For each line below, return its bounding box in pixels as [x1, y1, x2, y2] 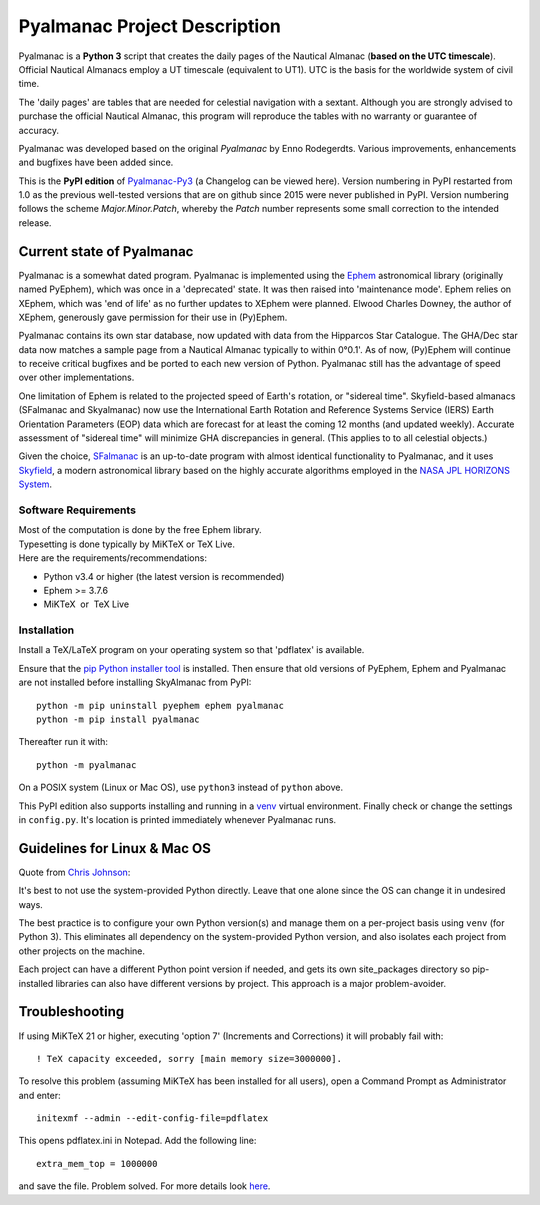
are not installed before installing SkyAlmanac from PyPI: [18, 676, 252, 689]
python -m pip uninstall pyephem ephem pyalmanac [36, 700, 285, 711]
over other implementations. [18, 371, 135, 384]
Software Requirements [18, 503, 137, 517]
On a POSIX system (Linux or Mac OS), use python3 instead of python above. [18, 781, 344, 794]
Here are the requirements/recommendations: [18, 552, 207, 564]
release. [18, 216, 52, 229]
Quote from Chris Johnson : [18, 866, 131, 878]
